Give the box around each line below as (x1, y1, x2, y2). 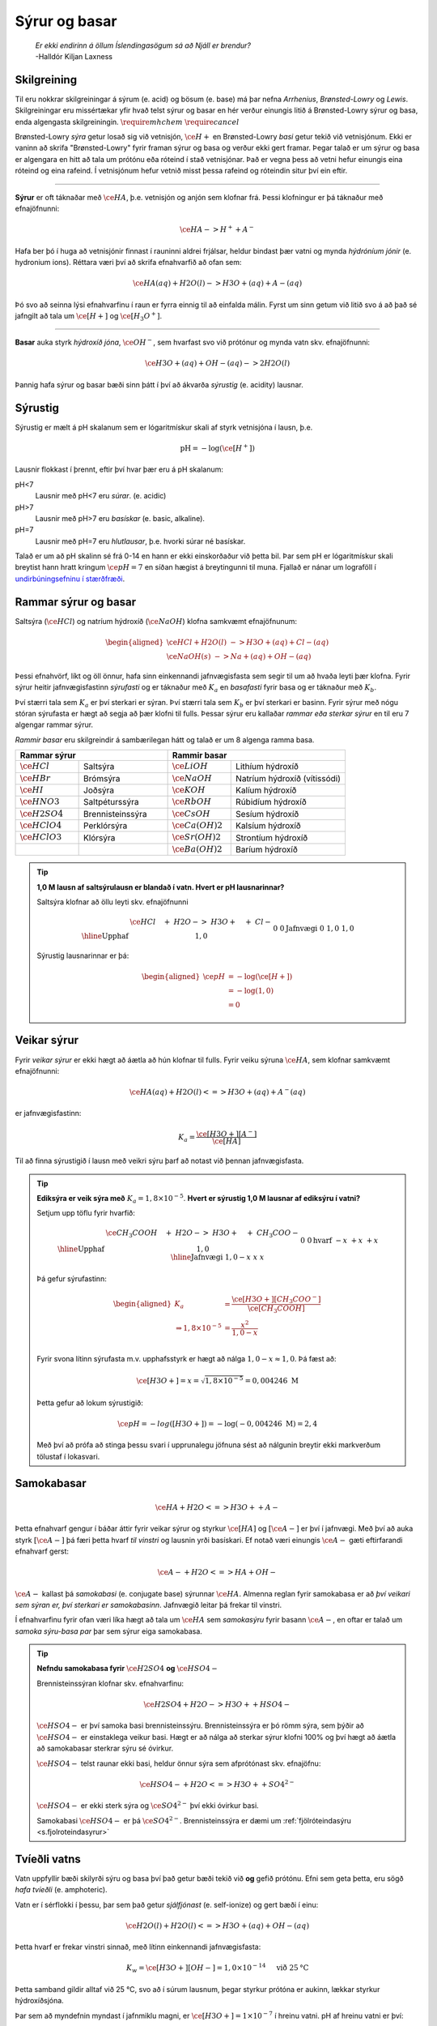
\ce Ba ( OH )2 (172, 844, 223, 854)
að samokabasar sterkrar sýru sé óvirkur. (36, 1743, 174, 1754)
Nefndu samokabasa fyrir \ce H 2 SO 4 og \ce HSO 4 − (36, 1664, 218, 1673)
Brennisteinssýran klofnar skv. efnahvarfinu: (36, 1678, 185, 1688)
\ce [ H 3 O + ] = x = (136, 1376, 200, 1385)
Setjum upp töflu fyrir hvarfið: (36, 1208, 135, 1218)
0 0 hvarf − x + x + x (300, 1236, 379, 1246)
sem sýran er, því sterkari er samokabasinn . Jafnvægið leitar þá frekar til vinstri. (15, 1600, 282, 1609)
